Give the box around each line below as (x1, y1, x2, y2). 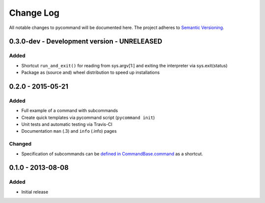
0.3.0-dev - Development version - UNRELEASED (9, 37, 162, 46)
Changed (9, 141, 32, 147)
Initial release (21, 189, 49, 195)
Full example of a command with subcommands (21, 108, 118, 114)
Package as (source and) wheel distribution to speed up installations (21, 69, 160, 76)
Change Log (9, 7, 60, 18)
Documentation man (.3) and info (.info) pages (21, 128, 117, 134)
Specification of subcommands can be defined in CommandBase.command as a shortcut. (21, 150, 203, 157)
